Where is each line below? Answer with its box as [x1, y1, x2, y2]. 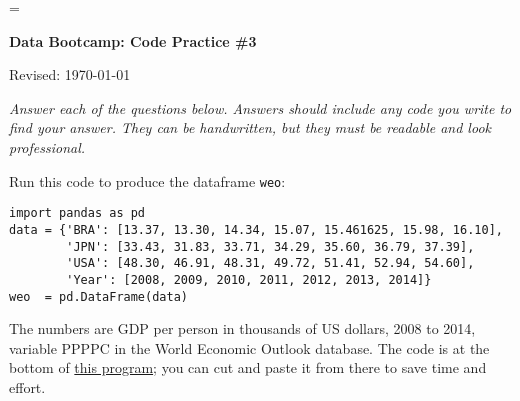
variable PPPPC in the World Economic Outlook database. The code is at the [9, 337, 490, 358]
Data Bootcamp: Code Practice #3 [9, 30, 257, 51]
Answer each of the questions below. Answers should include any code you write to [9, 97, 512, 118]
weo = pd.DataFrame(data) [9, 289, 188, 304]
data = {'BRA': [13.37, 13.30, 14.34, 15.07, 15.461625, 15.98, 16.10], [9, 222, 503, 237]
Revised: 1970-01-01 [9, 64, 131, 85]
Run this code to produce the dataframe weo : [9, 170, 286, 191]
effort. [9, 376, 46, 397]
